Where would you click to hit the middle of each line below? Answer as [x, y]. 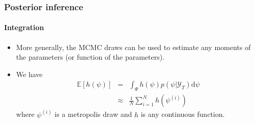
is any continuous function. [183, 114]
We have [29, 74]
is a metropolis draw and [93, 114]
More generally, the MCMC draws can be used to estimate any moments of [133, 47]
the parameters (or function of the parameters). [90, 57]
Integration [24, 27]
